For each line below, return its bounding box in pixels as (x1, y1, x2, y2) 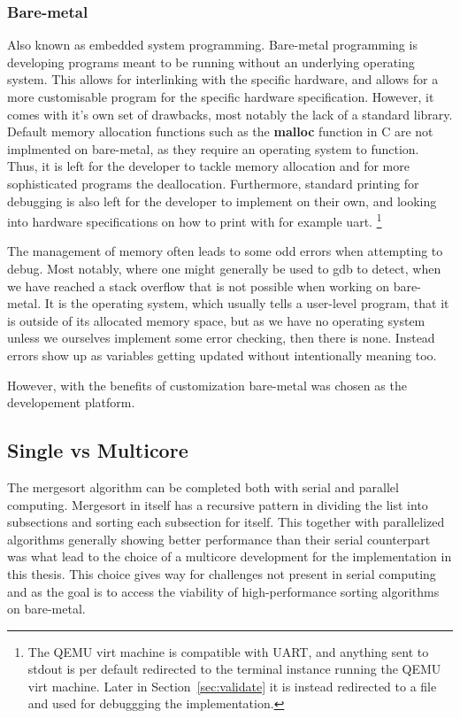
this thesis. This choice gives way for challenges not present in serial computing (7, 564, 436, 583)
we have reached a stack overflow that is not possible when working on (7, 276, 390, 295)
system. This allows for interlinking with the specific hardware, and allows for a (7, 70, 439, 89)
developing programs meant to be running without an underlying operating (7, 52, 415, 71)
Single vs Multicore (7, 436, 188, 464)
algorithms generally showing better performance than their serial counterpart (7, 529, 431, 548)
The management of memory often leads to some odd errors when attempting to (7, 242, 443, 260)
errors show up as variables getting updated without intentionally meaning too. (7, 345, 437, 364)
